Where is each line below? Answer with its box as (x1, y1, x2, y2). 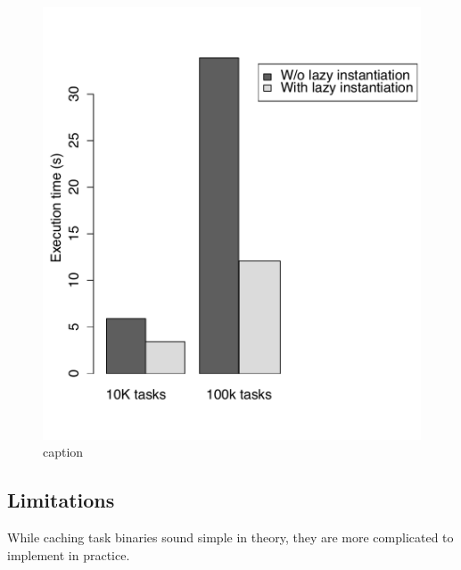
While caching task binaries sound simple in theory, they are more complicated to (7, 527, 454, 546)
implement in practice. (7, 545, 130, 564)
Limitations (7, 486, 115, 514)
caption (43, 442, 84, 461)
